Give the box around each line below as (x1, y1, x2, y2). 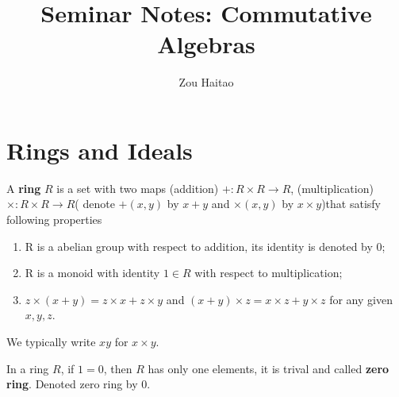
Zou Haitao (178, 74, 234, 91)
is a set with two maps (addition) (56, 179, 219, 196)
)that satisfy (321, 195, 382, 212)
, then (103, 360, 132, 376)
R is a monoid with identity (25, 264, 160, 281)
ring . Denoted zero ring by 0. (6, 376, 151, 392)
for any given (329, 291, 393, 307)
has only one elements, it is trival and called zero (148, 360, 389, 376)
